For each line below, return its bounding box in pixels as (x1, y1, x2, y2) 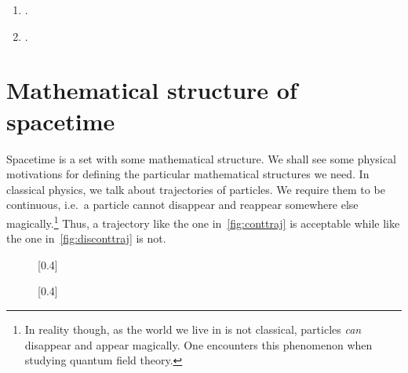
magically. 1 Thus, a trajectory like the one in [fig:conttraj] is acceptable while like (6, 212, 400, 231)
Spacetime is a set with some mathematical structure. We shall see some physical (6, 150, 396, 166)
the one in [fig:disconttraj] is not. (6, 230, 166, 247)
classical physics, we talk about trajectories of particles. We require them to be (6, 181, 385, 197)
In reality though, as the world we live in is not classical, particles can (24, 320, 362, 337)
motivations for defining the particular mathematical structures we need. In (6, 166, 370, 182)
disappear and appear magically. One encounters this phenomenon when (24, 336, 373, 353)
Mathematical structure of (6, 74, 297, 106)
